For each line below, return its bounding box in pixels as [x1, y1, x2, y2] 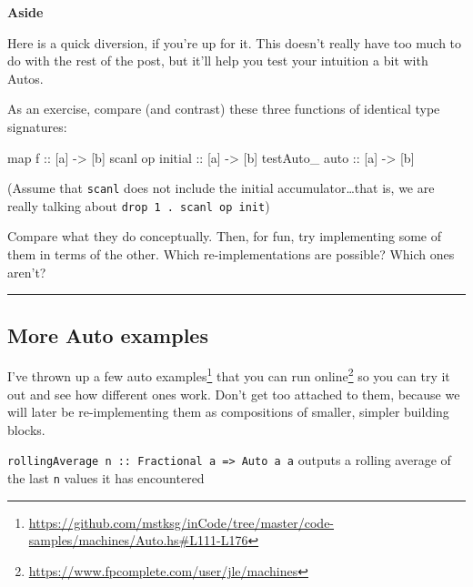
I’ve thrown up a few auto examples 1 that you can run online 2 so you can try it [7, 364, 450, 386]
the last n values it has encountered [7, 469, 205, 488]
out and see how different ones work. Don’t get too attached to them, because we [7, 384, 460, 403]
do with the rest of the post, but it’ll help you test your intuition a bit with [7, 51, 428, 70]
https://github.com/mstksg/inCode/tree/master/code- [28, 512, 335, 531]
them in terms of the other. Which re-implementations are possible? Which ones [7, 245, 455, 264]
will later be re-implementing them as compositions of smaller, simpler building [7, 402, 449, 421]
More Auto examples [7, 320, 208, 349]
